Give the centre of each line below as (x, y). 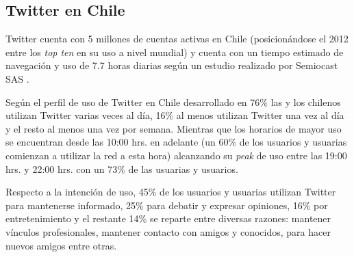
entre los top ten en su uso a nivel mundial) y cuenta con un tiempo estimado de (175, 52)
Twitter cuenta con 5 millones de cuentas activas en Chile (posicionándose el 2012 (177, 39)
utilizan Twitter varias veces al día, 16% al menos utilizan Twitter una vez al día (175, 115)
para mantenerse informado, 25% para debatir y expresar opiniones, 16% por (167, 205)
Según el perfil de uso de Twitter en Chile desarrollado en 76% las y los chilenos (173, 102)
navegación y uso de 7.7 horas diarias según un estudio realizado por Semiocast (172, 65)
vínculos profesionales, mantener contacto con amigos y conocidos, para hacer (168, 231)
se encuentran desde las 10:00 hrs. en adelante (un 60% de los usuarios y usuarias (176, 142)
